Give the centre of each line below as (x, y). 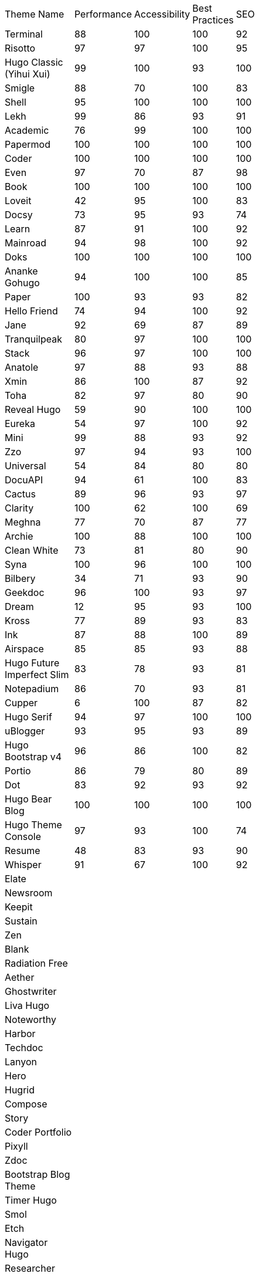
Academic (27, 130)
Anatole (22, 367)
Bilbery (20, 578)
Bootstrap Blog (38, 1174)
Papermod (28, 144)
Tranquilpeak (33, 339)
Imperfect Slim (37, 675)
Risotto (20, 48)
